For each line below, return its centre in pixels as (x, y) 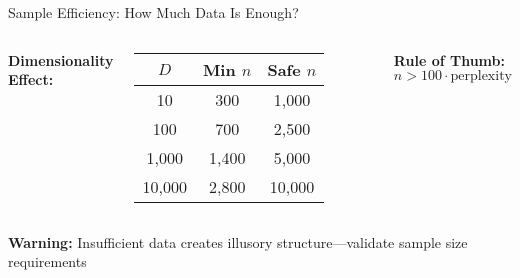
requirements (47, 261)
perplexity (481, 76)
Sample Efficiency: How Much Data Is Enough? (153, 12)
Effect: (31, 79)
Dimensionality (61, 59)
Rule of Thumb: (449, 59)
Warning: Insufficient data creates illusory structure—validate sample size (238, 241)
